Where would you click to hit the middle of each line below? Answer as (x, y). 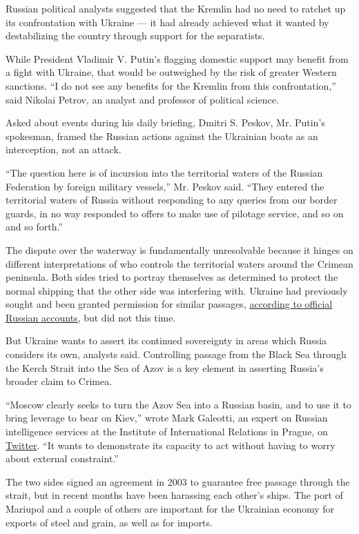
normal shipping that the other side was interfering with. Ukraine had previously (177, 290)
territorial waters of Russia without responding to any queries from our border (172, 200)
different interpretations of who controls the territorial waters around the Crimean (179, 263)
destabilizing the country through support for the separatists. (135, 36)
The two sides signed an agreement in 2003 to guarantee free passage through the (178, 481)
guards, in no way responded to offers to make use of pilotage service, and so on (175, 213)
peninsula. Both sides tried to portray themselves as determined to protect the (172, 277)
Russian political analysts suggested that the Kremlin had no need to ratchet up (176, 8)
